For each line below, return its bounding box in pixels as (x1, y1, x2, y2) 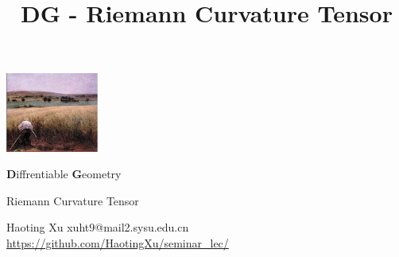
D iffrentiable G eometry (6, 165, 122, 182)
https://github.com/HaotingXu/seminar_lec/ (6, 234, 229, 251)
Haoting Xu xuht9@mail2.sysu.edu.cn (6, 219, 189, 236)
